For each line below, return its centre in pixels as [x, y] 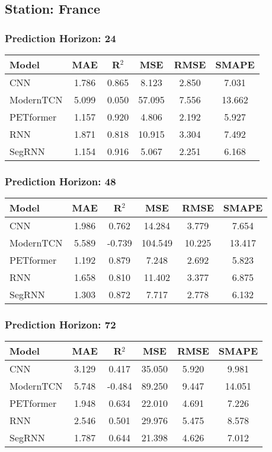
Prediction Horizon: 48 [60, 181]
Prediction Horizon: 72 [60, 325]
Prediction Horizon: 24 [60, 38]
